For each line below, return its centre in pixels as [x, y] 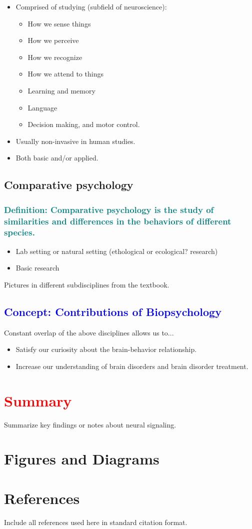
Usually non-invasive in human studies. [75, 141]
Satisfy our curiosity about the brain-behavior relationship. [106, 349]
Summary [38, 400]
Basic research [37, 268]
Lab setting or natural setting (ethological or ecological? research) [117, 251]
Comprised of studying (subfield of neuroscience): [91, 6]
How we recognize [55, 57]
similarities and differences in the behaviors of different [118, 221]
